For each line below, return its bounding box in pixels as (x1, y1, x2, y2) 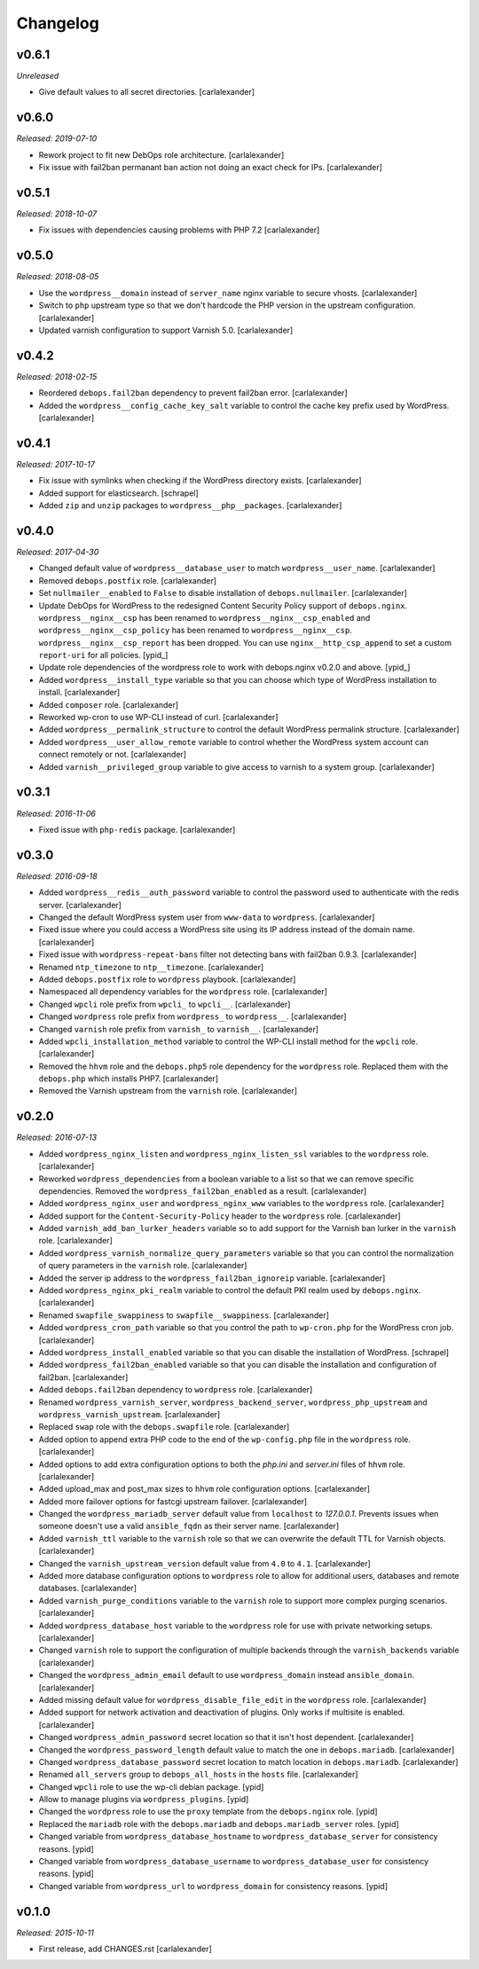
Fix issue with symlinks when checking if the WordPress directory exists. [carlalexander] (38, 475, 363, 486)
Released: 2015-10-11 (16, 1927, 95, 1938)
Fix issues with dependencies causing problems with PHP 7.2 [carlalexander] (38, 224, 320, 235)
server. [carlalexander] (38, 899, 122, 910)
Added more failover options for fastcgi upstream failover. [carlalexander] (38, 1495, 308, 1507)
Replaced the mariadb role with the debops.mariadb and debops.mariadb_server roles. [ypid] (38, 1818, 399, 1829)
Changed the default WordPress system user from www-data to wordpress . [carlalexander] (38, 912, 375, 922)
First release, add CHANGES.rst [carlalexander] (38, 1943, 212, 1955)
